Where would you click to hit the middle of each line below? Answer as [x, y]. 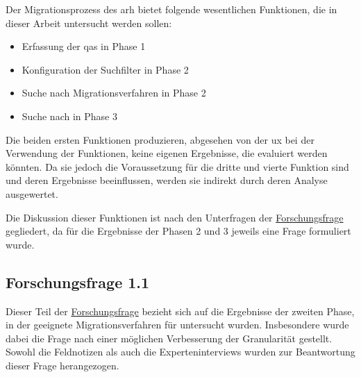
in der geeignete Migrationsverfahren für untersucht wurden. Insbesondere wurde [177, 325]
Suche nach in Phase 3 [69, 116]
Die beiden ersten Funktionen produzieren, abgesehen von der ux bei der [160, 139]
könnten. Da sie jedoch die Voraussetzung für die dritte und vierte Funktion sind [177, 166]
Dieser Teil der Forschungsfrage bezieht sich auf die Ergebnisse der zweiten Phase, [180, 311]
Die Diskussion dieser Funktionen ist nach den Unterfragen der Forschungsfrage [175, 217]
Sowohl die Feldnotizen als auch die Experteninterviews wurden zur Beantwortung [180, 352]
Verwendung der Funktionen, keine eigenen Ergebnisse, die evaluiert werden [167, 153]
